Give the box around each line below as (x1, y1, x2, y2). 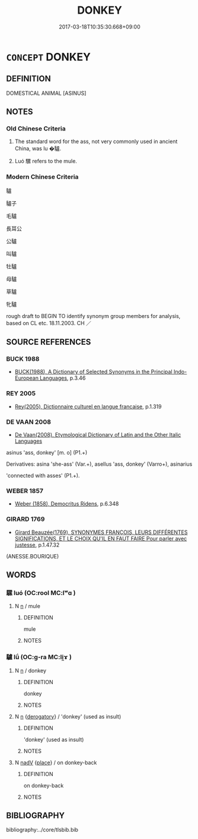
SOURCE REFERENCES (6, 337, 91, 347)
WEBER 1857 (6, 487, 43, 495)
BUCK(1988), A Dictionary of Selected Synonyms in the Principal (14, 368, 173, 376)
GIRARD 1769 (6, 515, 45, 523)
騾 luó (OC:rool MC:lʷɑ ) (6, 589, 76, 597)
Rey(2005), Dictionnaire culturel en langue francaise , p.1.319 (14, 403, 162, 410)
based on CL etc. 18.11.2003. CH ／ (6, 319, 92, 326)
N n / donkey (14, 667, 46, 674)
